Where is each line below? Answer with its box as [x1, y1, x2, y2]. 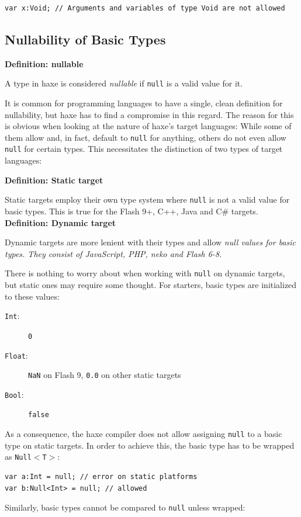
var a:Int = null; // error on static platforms [5, 473, 198, 481]
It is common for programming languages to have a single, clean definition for [5, 97, 283, 109]
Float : [5, 349, 28, 361]
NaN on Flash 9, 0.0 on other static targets [28, 369, 181, 381]
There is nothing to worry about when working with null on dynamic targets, [5, 267, 285, 279]
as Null [5, 450, 32, 463]
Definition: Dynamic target [5, 216, 116, 228]
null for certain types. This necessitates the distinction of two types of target [5, 143, 283, 155]
